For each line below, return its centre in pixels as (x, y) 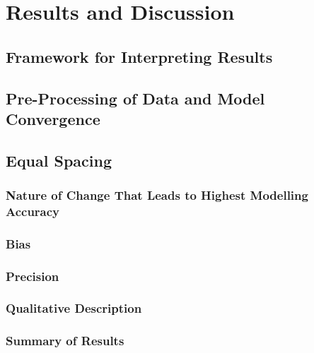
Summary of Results (65, 341)
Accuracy (33, 211)
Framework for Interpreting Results (139, 56)
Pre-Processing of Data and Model (135, 98)
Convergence (53, 118)
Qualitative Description (74, 308)
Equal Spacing (59, 160)
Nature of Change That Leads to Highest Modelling (157, 195)
